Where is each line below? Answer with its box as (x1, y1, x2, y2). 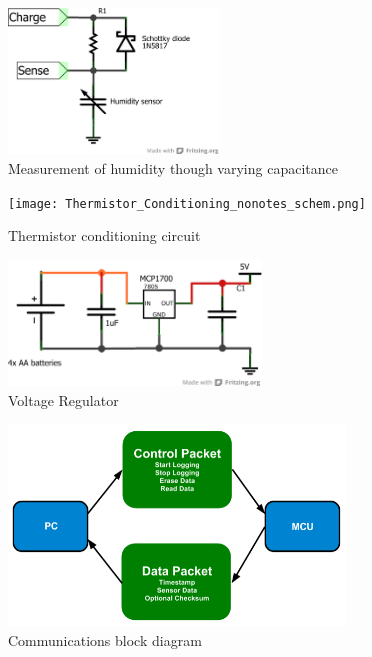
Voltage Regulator (8, 389, 119, 410)
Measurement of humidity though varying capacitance (8, 157, 338, 178)
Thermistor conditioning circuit (8, 225, 201, 246)
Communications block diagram (8, 630, 202, 651)
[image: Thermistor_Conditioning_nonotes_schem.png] (8, 196, 366, 211)
